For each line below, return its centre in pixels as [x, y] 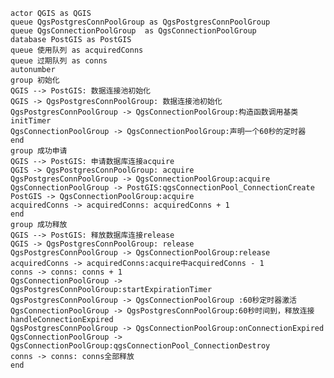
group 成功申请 [39, 151]
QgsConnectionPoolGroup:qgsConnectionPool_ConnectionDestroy [140, 346]
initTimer [31, 121]
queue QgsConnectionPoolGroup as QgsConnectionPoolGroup [133, 31]
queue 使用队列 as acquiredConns [77, 50]
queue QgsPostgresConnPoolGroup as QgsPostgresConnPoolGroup [140, 22]
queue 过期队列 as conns [59, 61]
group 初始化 [35, 80]
